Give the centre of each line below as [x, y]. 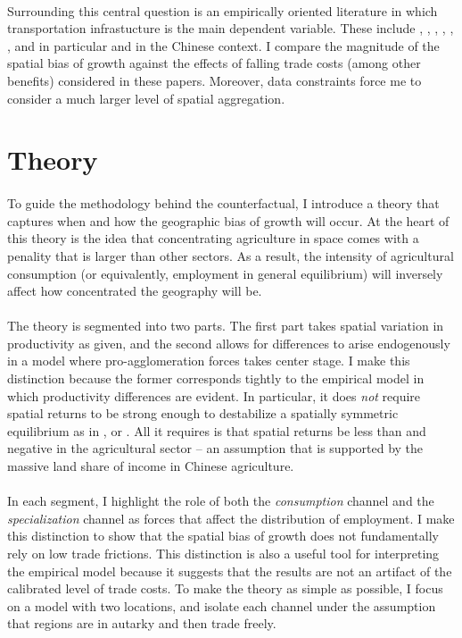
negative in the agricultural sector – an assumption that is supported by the [215, 448]
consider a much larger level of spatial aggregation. [146, 98]
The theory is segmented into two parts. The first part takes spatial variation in [226, 326]
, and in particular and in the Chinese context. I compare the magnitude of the [223, 45]
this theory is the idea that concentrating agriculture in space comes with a [213, 238]
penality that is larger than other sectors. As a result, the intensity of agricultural [231, 255]
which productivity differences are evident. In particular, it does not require [214, 395]
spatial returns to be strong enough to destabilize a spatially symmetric [203, 413]
